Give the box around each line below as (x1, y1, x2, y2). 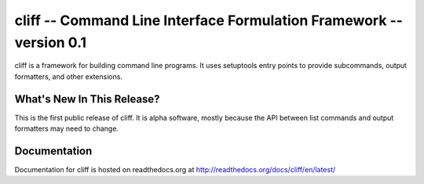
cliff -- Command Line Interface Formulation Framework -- (14, 12, 404, 29)
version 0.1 (14, 34, 86, 51)
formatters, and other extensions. (14, 71, 123, 81)
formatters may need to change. (14, 124, 119, 133)
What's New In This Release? (14, 92, 160, 106)
